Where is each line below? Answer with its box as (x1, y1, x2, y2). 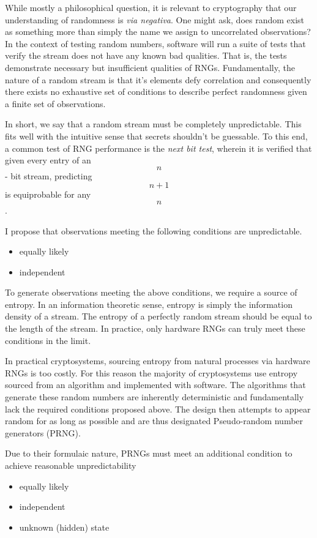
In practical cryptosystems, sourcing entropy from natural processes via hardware (5, 354, 310, 367)
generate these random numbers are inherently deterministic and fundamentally (5, 390, 304, 403)
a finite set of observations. (5, 97, 106, 110)
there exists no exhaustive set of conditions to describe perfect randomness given (5, 85, 307, 98)
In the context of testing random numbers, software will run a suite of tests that (5, 37, 306, 50)
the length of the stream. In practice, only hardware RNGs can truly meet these (5, 322, 305, 335)
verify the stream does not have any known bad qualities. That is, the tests (5, 49, 287, 62)
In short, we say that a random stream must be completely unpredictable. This (5, 118, 302, 130)
